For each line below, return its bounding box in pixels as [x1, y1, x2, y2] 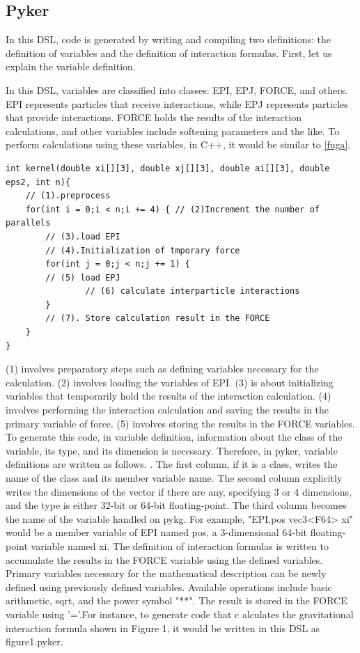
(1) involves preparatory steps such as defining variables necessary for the [6, 361, 319, 376]
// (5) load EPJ [45, 272, 120, 283]
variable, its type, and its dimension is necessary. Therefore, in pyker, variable [6, 443, 338, 457]
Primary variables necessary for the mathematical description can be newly [6, 566, 327, 581]
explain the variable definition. [6, 59, 136, 74]
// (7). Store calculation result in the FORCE [45, 313, 270, 324]
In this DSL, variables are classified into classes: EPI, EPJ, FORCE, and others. [6, 82, 348, 97]
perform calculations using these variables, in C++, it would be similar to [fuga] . [6, 137, 351, 152]
